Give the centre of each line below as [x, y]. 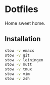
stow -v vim [17, 74]
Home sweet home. [25, 23]
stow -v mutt [18, 65]
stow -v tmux [18, 69]
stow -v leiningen [24, 60]
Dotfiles [21, 9]
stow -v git [17, 55]
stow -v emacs [20, 51]
